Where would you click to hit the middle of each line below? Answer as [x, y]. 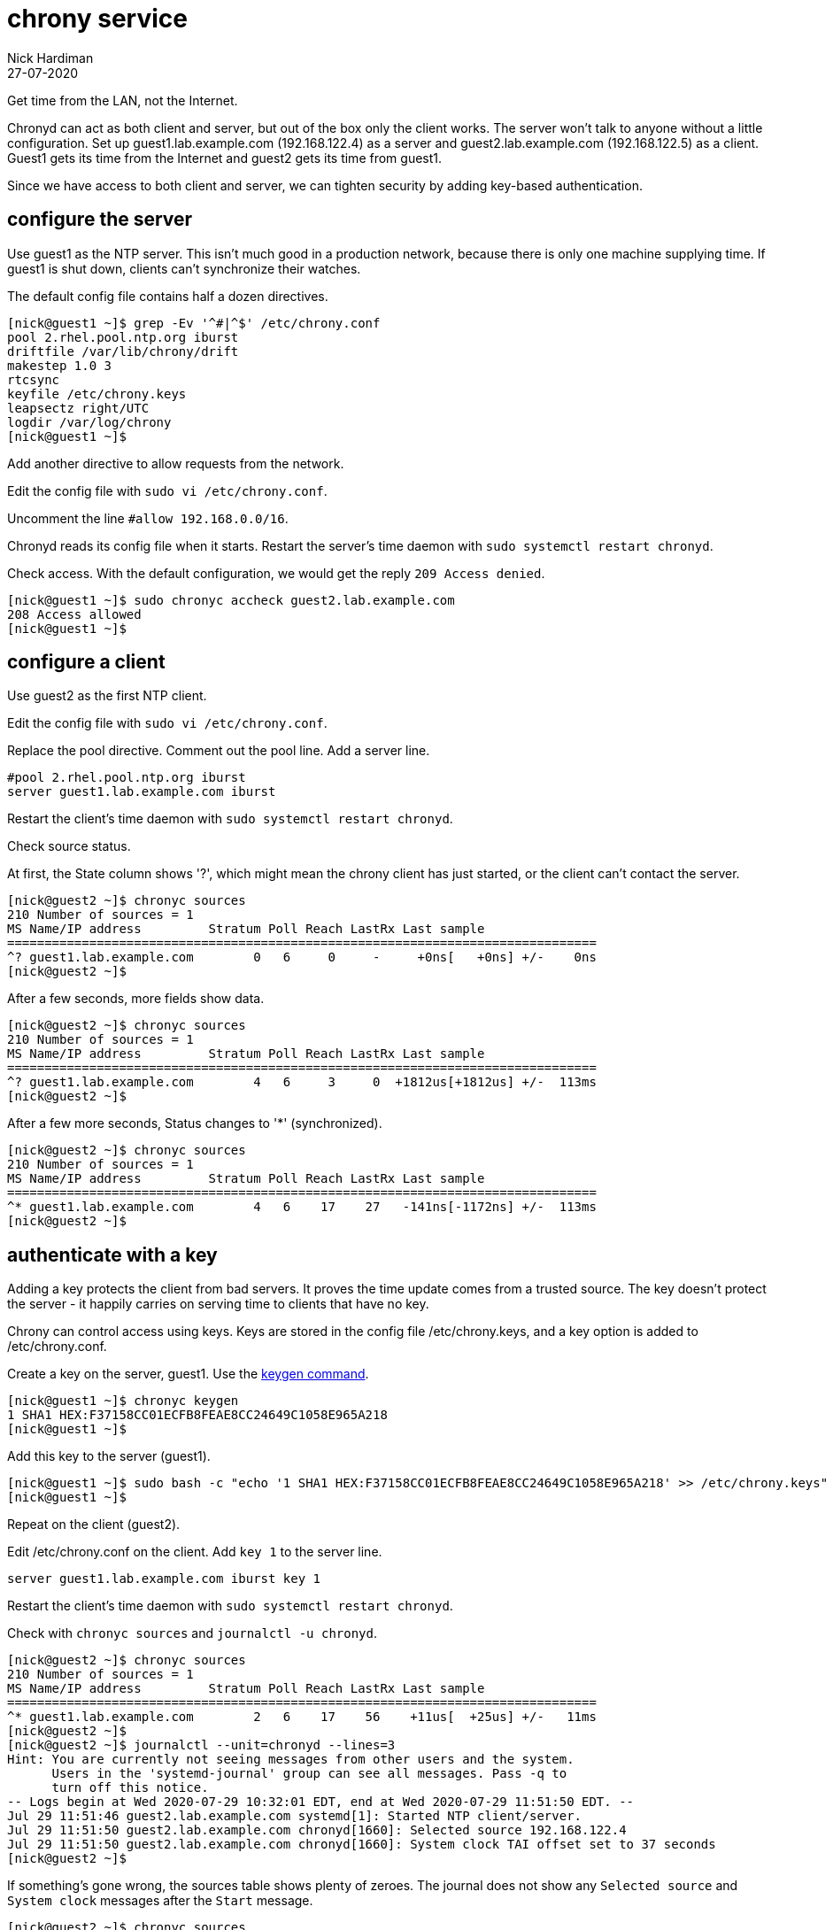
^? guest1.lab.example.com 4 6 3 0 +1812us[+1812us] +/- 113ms [302, 1082]
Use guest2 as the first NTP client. [107, 696]
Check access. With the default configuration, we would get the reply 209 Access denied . [276, 573]
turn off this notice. [130, 1788]
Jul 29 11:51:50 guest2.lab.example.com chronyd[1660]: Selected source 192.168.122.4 [317, 1830]
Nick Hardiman [50, 58]
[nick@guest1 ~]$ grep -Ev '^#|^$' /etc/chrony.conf [194, 323]
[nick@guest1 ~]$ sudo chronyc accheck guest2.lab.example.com [231, 600]
